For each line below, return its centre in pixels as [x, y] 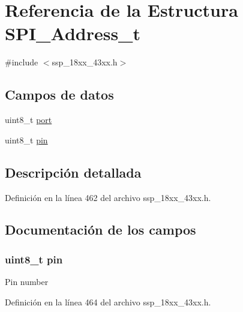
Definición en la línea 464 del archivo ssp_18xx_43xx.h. [108, 301]
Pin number [27, 282]
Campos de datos [59, 94]
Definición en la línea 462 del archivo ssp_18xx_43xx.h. [108, 197]
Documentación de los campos [100, 229]
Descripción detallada [73, 172]
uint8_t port [28, 120]
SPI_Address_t [73, 33]
